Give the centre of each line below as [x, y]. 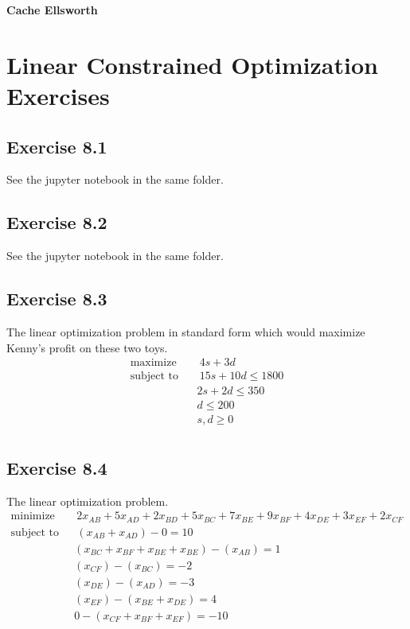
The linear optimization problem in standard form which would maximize [186, 331]
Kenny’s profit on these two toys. [87, 347]
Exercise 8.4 [57, 467]
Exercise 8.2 [57, 222]
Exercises [58, 95]
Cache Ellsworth [52, 10]
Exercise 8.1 [57, 146]
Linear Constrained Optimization [192, 64]
